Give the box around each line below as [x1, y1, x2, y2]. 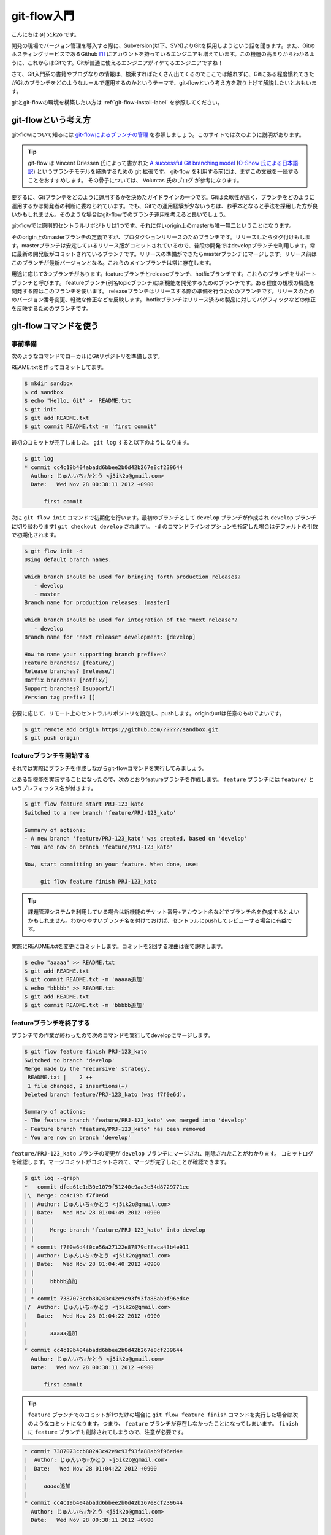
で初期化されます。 [11, 531, 59, 538]
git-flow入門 [11, 9, 75, 23]
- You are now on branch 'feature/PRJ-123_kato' [24, 844, 173, 850]
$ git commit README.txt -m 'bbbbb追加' [24, 1001, 145, 1009]
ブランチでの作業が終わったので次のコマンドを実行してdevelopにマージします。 [11, 1032, 214, 1039]
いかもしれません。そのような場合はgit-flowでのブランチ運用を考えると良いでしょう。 [11, 211, 229, 218]
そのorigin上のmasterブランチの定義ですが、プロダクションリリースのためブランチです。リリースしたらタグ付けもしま [11, 233, 311, 241]
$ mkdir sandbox [24, 380, 74, 387]
